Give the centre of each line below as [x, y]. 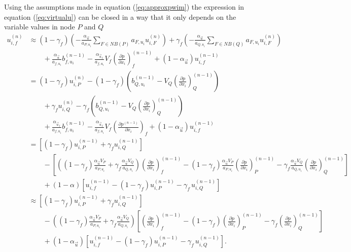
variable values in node [40, 27]
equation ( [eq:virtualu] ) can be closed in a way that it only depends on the [120, 16]
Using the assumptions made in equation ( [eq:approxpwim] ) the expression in [124, 7]
